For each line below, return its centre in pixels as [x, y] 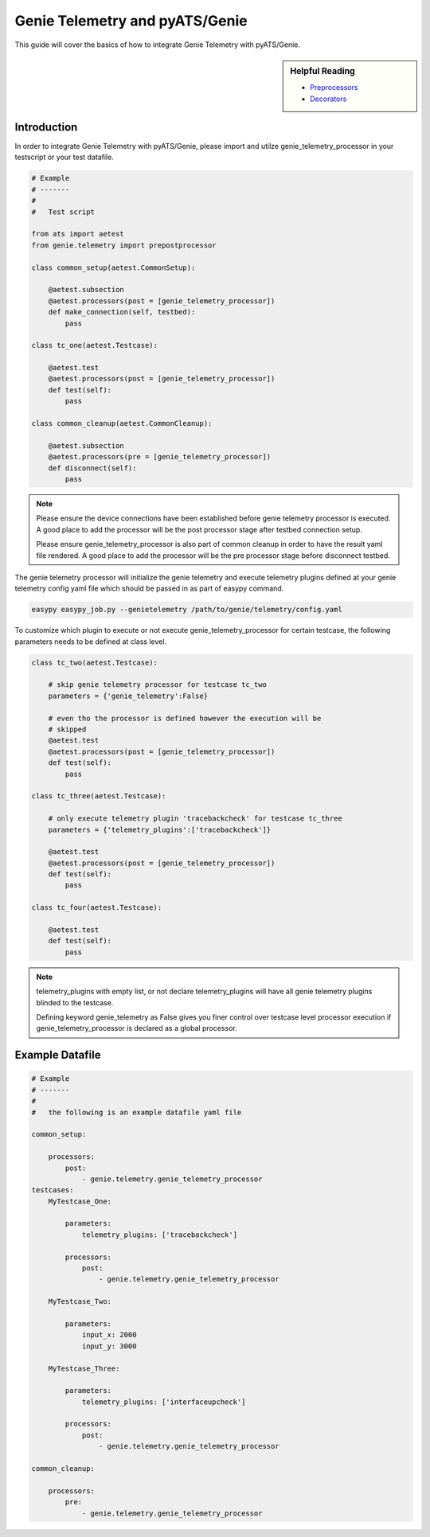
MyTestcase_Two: [80, 1302]
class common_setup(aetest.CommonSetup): [113, 267]
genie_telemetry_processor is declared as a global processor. [137, 1028]
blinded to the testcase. [75, 1002]
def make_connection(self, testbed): [122, 312]
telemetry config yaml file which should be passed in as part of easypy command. [149, 588]
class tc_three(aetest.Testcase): [99, 796]
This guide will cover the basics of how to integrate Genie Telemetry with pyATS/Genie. [158, 45]
